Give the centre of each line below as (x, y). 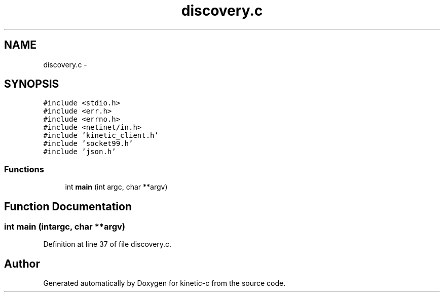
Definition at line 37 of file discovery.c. (107, 244)
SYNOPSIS (32, 84)
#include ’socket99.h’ (88, 144)
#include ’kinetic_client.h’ (101, 136)
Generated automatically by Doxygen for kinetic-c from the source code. (164, 283)
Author (22, 264)
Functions (24, 169)
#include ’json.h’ (80, 152)
